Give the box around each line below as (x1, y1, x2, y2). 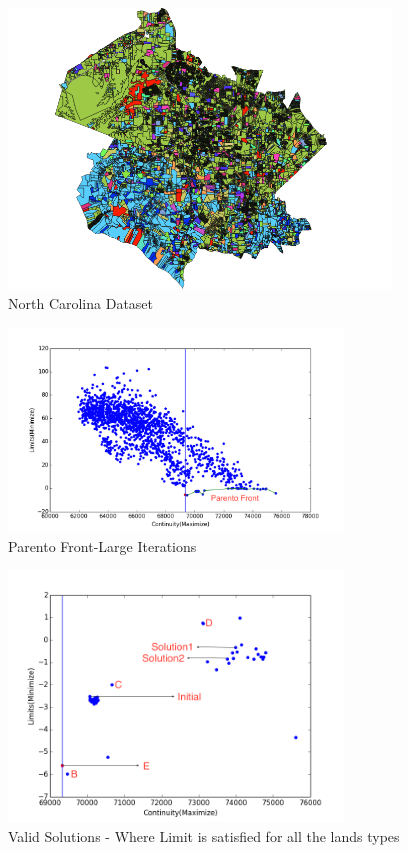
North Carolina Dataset (8, 292, 154, 313)
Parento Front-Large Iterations (8, 535, 197, 556)
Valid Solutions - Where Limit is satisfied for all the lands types (8, 825, 400, 846)
